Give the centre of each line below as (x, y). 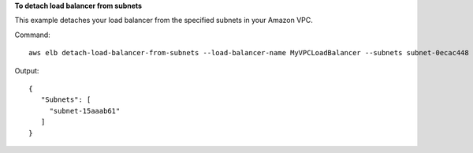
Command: (32, 35)
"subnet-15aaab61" (85, 111)
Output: (27, 70)
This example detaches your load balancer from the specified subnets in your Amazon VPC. (164, 21)
